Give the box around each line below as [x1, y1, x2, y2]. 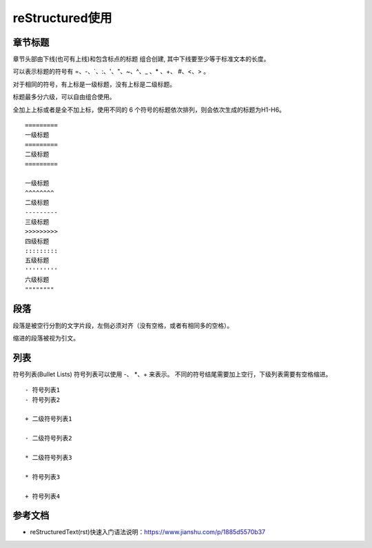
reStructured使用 [12, 10, 113, 26]
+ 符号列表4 [25, 492, 61, 500]
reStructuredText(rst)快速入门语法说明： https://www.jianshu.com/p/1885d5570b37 [30, 528, 265, 536]
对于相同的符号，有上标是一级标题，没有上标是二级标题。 [12, 80, 176, 88]
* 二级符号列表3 [25, 454, 72, 461]
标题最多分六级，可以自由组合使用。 [12, 93, 116, 101]
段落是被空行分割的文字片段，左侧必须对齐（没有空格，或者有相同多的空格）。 [12, 321, 234, 329]
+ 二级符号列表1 [25, 415, 72, 423]
